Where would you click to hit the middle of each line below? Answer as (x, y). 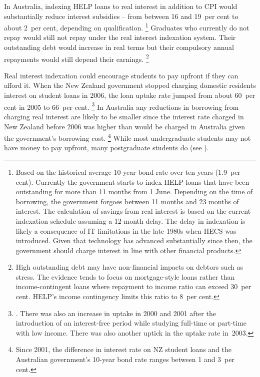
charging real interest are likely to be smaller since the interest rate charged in (124, 116)
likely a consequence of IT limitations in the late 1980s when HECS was (126, 230)
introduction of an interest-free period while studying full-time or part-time (131, 323)
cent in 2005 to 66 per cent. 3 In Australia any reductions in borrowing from (121, 106)
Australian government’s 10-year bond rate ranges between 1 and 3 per (125, 359)
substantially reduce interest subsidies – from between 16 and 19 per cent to (121, 16)
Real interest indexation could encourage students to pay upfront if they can (121, 75)
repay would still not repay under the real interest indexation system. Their (120, 37)
